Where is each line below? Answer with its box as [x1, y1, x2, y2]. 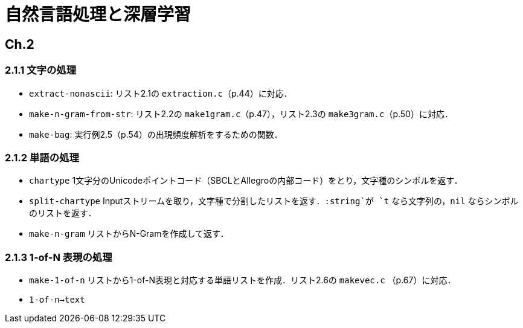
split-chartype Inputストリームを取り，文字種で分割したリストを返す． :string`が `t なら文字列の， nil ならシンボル [29, 196, 519, 207]
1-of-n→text [29, 295, 85, 305]
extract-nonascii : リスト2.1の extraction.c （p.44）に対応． [29, 88, 292, 98]
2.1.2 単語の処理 [5, 151, 79, 164]
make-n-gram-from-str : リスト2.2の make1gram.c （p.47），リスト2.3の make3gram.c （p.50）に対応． [29, 108, 453, 119]
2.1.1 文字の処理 [5, 64, 77, 77]
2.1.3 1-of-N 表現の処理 [5, 251, 112, 263]
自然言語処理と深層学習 [5, 4, 191, 25]
